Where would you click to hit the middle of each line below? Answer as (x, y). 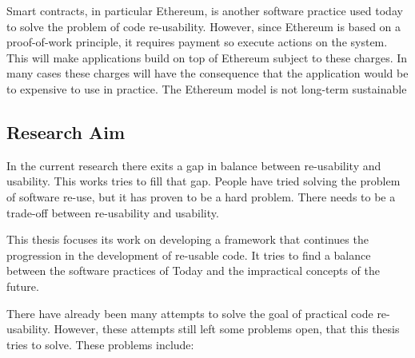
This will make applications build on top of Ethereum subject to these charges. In (207, 57)
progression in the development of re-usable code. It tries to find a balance (189, 255)
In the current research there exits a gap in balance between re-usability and (194, 165)
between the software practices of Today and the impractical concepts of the (193, 270)
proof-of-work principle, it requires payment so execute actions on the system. (197, 42)
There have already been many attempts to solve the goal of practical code (190, 313)
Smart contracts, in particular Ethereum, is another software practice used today (205, 10)
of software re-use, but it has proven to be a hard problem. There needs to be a (201, 196)
